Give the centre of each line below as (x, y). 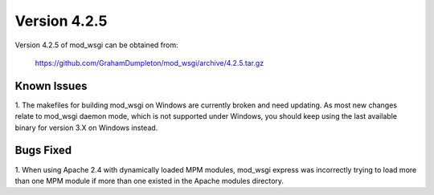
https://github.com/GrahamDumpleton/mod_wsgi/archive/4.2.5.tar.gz (149, 63)
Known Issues (51, 85)
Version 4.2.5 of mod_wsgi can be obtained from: (96, 45)
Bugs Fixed (43, 150)
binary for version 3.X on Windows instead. (86, 128)
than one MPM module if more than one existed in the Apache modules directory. (149, 181)
